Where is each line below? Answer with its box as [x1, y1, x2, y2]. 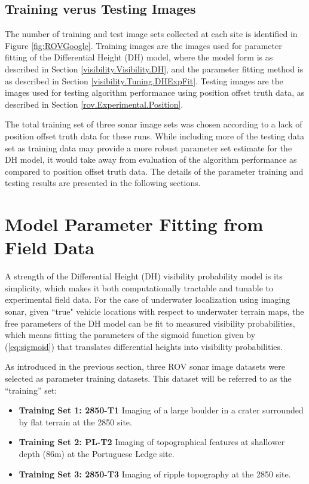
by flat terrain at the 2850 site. [19, 415, 132, 428]
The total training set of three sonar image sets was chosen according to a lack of [5, 118, 302, 130]
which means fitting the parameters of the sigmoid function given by [5, 328, 256, 341]
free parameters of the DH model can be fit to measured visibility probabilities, [5, 316, 295, 329]
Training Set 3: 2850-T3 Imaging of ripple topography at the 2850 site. [19, 467, 291, 480]
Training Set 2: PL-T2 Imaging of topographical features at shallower [19, 436, 285, 448]
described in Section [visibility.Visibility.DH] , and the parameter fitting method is [5, 62, 304, 75]
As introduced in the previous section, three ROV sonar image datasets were [5, 360, 286, 373]
